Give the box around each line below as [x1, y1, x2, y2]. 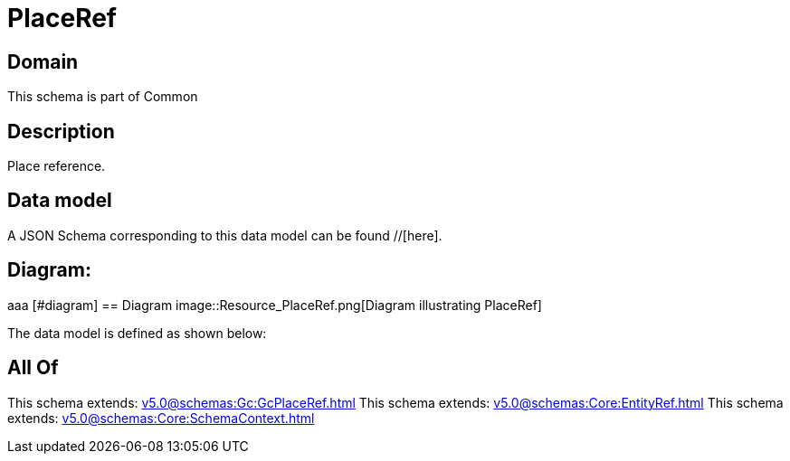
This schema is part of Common [7, 89, 198, 105]
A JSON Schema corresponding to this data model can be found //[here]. [7, 227, 443, 243]
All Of [7, 356, 59, 380]
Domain [7, 50, 79, 73]
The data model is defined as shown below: [7, 325, 267, 341]
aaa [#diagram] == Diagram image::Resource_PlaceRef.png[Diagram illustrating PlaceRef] [7, 296, 542, 313]
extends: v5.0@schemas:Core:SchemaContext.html [7, 409, 315, 426]
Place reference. [7, 158, 106, 174]
